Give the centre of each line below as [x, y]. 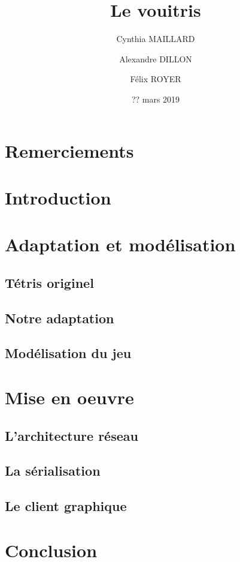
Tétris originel [49, 282]
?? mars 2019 [156, 99]
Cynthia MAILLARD [156, 39]
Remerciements [69, 150]
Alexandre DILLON [156, 58]
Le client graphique [66, 506]
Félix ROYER [156, 79]
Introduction [58, 197]
